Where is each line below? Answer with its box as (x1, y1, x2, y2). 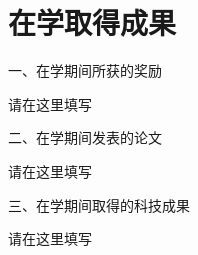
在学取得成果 (8, 2, 177, 43)
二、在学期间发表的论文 (8, 127, 162, 148)
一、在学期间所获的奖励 (8, 60, 162, 81)
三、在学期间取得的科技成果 (8, 194, 190, 215)
